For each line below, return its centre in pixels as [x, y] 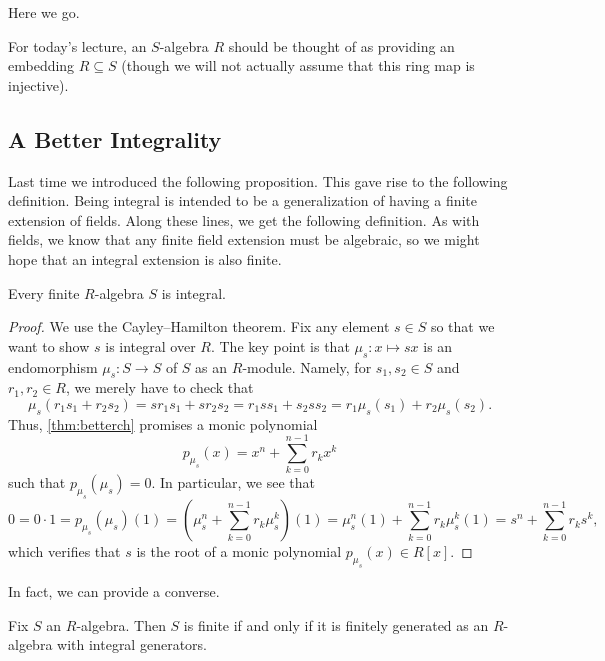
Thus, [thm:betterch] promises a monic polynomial [163, 423]
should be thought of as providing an [341, 45]
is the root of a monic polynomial [239, 551]
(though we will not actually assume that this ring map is [298, 65]
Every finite [44, 292]
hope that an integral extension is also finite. [145, 258]
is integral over [150, 345]
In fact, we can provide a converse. [114, 590]
